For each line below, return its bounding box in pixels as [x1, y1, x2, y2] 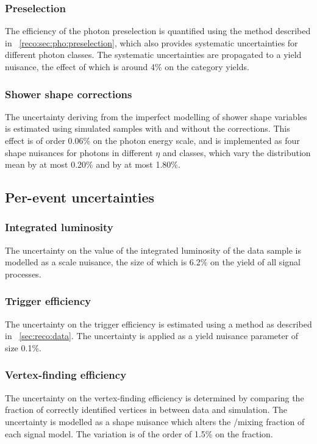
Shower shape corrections [5, 86, 132, 101]
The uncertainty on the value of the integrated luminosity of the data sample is [5, 243, 302, 256]
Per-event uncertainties [5, 188, 155, 207]
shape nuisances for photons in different [5, 146, 153, 159]
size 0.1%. [5, 341, 41, 354]
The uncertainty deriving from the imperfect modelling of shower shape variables [5, 110, 307, 123]
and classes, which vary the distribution [162, 146, 311, 159]
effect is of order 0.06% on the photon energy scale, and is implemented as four [5, 134, 300, 146]
